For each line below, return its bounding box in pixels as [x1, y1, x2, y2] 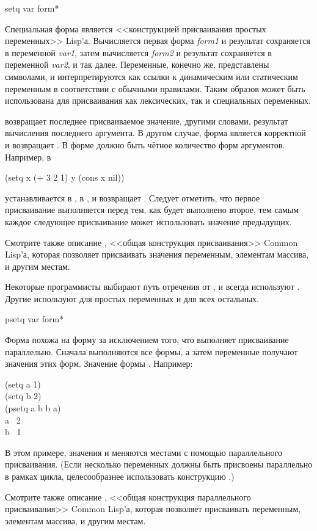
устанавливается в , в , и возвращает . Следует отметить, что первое [5, 191, 260, 204]
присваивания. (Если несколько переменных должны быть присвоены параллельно [5, 458, 313, 471]
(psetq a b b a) [5, 402, 61, 414]
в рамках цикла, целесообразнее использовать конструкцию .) [5, 470, 235, 482]
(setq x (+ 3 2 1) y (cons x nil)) [5, 171, 125, 184]
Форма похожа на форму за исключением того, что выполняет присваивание [5, 333, 289, 346]
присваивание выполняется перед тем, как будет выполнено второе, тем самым [5, 203, 299, 216]
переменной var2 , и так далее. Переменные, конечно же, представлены [5, 58, 269, 71]
